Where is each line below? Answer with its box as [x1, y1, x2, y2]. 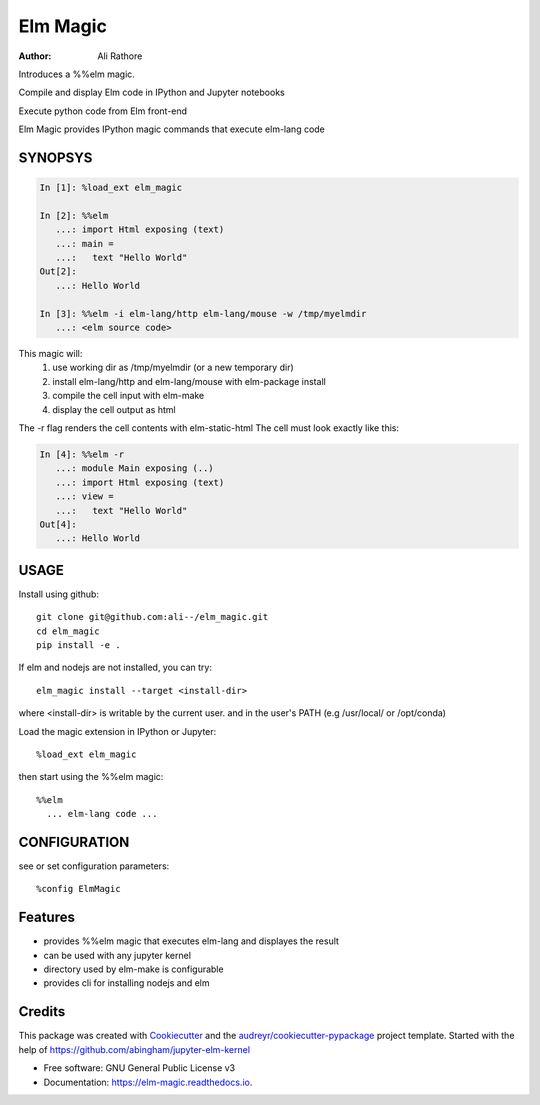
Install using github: [18, 588, 100, 600]
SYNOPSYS [18, 149, 93, 166]
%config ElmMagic [36, 883, 121, 895]
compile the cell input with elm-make [52, 390, 205, 402]
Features [18, 909, 75, 926]
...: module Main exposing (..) [55, 463, 214, 474]
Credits [18, 1003, 66, 1020]
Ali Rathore [97, 50, 143, 62]
